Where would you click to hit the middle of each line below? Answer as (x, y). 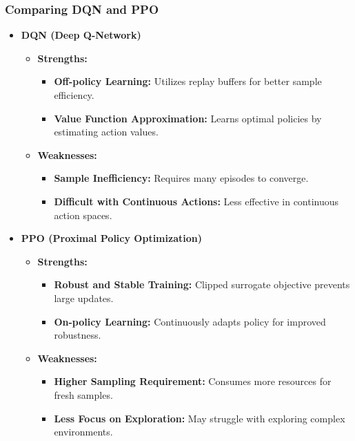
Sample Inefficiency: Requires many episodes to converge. (181, 178)
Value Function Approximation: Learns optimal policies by (188, 118)
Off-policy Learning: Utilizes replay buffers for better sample (188, 81)
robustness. (78, 335)
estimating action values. (106, 132)
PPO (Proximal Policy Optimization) (111, 238)
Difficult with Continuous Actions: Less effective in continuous (196, 201)
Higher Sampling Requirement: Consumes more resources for (193, 381)
